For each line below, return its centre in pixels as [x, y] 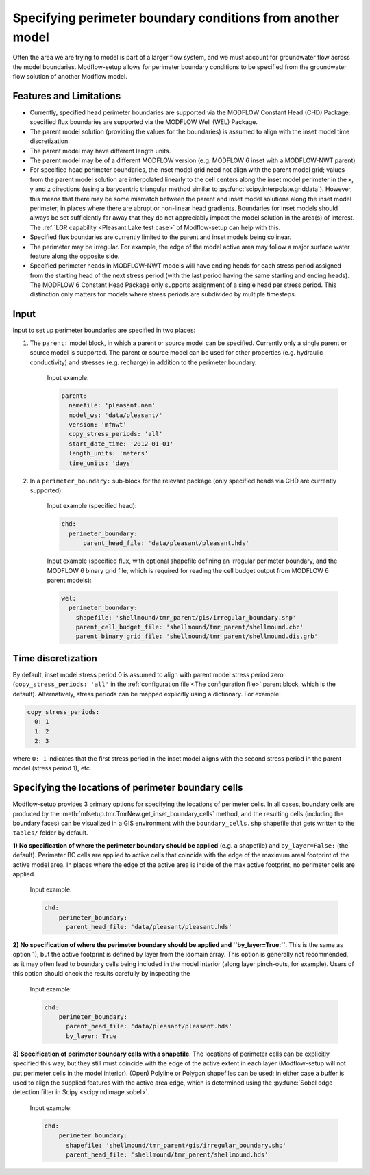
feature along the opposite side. [75, 256]
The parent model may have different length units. [100, 151]
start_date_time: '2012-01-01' [121, 444]
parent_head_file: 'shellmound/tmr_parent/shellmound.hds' [167, 1154]
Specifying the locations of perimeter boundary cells [128, 788]
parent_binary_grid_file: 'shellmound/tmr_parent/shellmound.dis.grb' [197, 636]
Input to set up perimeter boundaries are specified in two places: [104, 330]
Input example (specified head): [92, 506]
